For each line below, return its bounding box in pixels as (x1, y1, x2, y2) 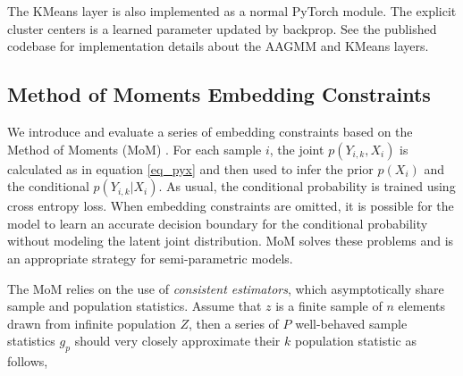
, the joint (269, 139, 324, 158)
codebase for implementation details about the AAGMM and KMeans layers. (7, 37, 429, 55)
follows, (7, 352, 48, 371)
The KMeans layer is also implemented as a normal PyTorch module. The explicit (7, 2, 457, 20)
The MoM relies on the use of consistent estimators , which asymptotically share (7, 279, 444, 297)
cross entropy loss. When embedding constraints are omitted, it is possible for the (7, 196, 454, 215)
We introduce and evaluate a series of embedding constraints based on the (7, 121, 413, 140)
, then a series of (188, 313, 279, 332)
